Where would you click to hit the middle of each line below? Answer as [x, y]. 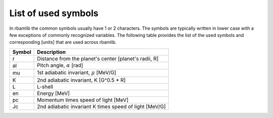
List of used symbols [54, 13]
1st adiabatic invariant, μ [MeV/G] [77, 73]
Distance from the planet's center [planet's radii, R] [98, 58]
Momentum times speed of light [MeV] [83, 100]
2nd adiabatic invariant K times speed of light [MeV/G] [102, 106]
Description [51, 52]
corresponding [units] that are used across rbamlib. [63, 42]
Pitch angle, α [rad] [60, 65]
